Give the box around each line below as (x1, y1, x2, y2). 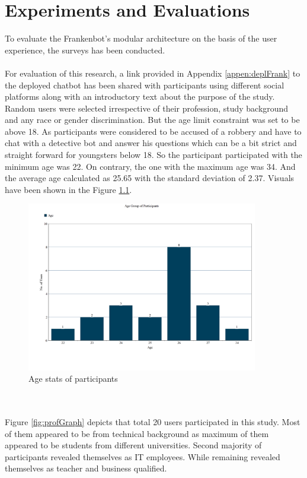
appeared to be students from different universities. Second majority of (5, 439, 262, 451)
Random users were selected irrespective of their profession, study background (5, 102, 289, 114)
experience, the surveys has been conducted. (5, 43, 165, 56)
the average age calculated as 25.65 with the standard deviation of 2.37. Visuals (5, 172, 295, 184)
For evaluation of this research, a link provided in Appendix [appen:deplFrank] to (5, 67, 300, 79)
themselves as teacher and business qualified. (5, 462, 167, 474)
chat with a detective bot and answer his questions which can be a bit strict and (5, 137, 297, 149)
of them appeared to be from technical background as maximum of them (5, 427, 269, 439)
